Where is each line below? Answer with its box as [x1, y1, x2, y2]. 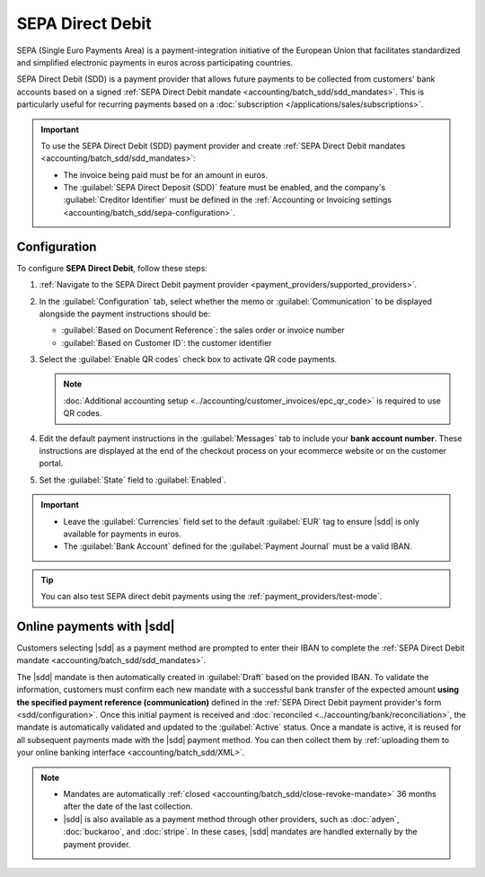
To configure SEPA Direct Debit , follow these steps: [16, 262, 208, 273]
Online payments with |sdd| [16, 618, 175, 633]
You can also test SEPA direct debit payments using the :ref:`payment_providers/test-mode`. [40, 591, 383, 602]
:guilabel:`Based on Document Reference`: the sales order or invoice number [61, 324, 345, 336]
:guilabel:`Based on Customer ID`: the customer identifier [61, 337, 273, 348]
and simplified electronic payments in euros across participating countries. [16, 57, 294, 67]
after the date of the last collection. [63, 801, 193, 812]
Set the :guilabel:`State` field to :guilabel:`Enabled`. [39, 474, 226, 485]
